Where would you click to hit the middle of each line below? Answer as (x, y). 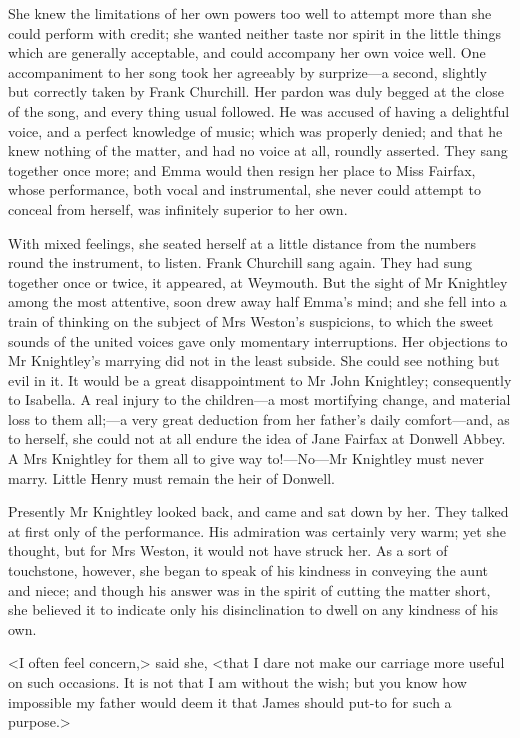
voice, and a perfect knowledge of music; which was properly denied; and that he (255, 130)
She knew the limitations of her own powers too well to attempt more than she (250, 13)
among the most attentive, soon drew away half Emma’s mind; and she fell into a (257, 301)
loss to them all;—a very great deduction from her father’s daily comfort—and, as (259, 418)
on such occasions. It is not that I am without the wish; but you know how (237, 682)
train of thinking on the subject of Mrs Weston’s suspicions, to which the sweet (251, 320)
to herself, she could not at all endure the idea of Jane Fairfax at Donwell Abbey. (257, 438)
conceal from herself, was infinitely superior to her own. (178, 208)
